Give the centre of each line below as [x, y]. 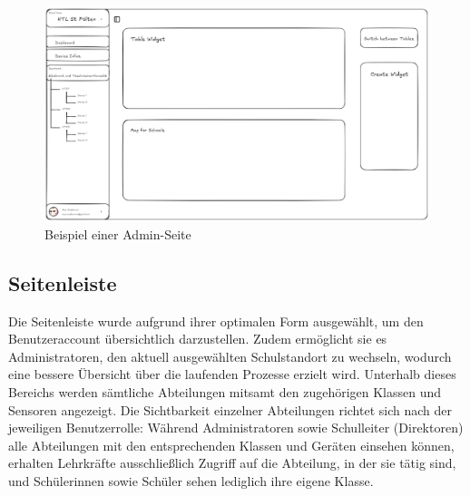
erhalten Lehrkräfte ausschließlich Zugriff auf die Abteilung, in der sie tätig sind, [232, 463]
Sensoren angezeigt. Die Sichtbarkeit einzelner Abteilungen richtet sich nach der [230, 409]
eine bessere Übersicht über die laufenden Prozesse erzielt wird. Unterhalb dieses [232, 374]
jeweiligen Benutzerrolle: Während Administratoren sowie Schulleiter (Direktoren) [236, 428]
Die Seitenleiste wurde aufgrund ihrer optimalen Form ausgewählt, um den [216, 321]
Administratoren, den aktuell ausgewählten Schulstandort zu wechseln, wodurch [230, 356]
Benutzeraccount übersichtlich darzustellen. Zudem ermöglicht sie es [198, 339]
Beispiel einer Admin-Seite [118, 233]
